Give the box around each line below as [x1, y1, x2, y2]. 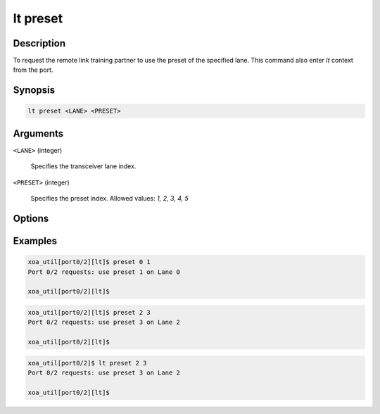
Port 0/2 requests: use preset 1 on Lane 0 [27, 268, 181, 276]
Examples [13, 234, 58, 246]
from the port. [13, 65, 53, 74]
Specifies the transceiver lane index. [30, 162, 137, 170]
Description [13, 37, 66, 49]
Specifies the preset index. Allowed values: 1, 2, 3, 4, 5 [30, 194, 189, 203]
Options [13, 212, 49, 225]
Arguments [13, 127, 64, 139]
